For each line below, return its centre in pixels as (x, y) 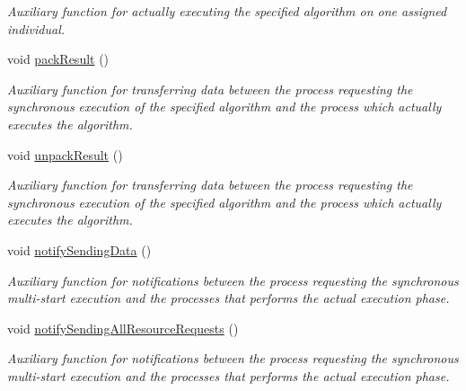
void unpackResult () (65, 154)
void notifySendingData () (79, 249)
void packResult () (58, 59)
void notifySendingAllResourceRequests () (123, 328)
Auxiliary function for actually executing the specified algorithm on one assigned (227, 11)
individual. (36, 28)
